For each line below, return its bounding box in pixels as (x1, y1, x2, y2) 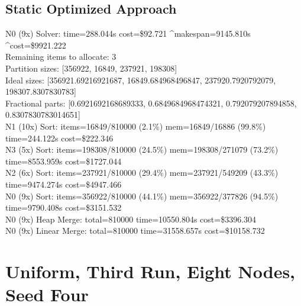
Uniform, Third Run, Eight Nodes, (5, 259, 296, 284)
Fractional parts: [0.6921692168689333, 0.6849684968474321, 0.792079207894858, (5, 96, 297, 109)
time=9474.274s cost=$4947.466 (5, 178, 122, 190)
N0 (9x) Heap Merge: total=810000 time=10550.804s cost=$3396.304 (5, 212, 257, 225)
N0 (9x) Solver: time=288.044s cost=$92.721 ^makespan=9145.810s (5, 27, 251, 40)
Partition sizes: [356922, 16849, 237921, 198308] (5, 62, 177, 74)
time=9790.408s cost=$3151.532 (5, 201, 122, 214)
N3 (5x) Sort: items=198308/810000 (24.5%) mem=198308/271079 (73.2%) (5, 143, 279, 156)
